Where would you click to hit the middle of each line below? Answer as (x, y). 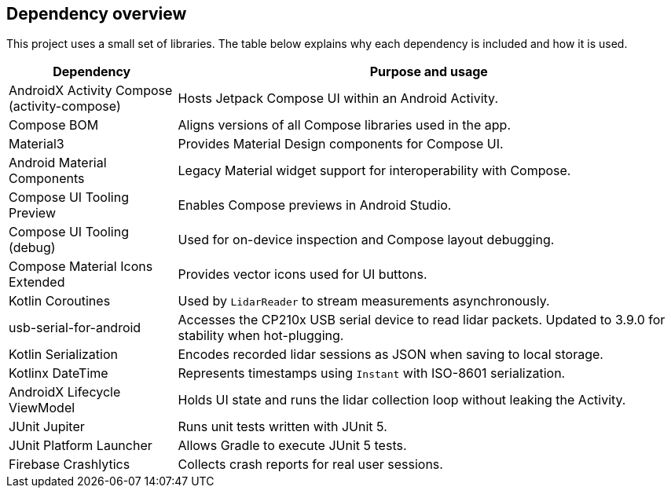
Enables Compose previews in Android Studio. (315, 205)
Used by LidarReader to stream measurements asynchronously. (364, 301)
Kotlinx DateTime (59, 373)
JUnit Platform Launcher (81, 446)
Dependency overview (97, 14)
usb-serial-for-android (75, 328)
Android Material (58, 163)
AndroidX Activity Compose (91, 91)
